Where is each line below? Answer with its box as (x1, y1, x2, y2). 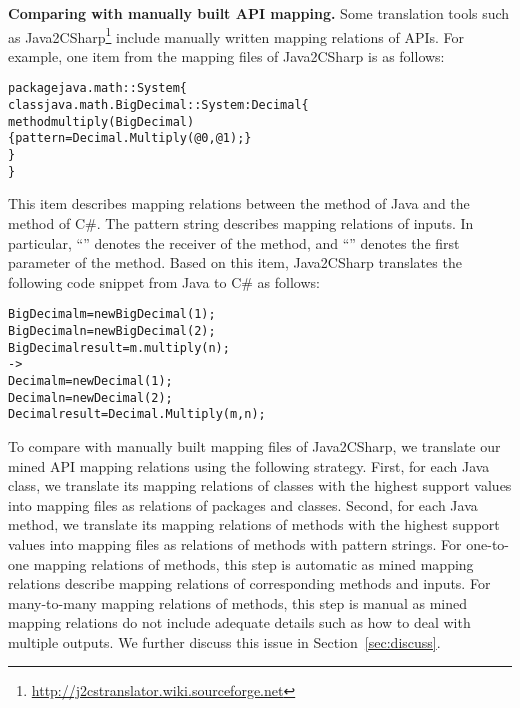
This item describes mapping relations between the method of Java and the (8, 193, 470, 214)
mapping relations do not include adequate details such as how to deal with (8, 612, 471, 633)
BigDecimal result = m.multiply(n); (8, 340, 230, 355)
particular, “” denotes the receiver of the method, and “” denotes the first (8, 232, 460, 253)
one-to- (466, 533, 510, 554)
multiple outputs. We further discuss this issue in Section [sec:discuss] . (8, 631, 441, 652)
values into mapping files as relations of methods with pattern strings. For (8, 533, 462, 554)
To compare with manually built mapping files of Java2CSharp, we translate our (8, 435, 501, 456)
